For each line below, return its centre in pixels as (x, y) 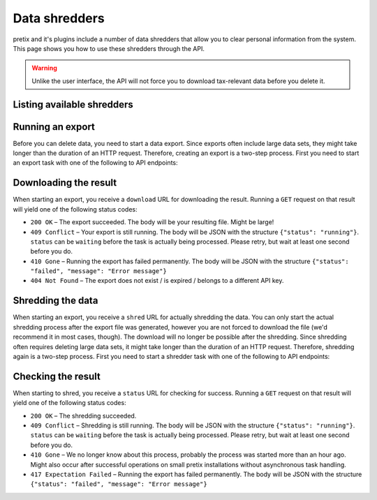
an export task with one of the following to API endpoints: (95, 163)
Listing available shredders (73, 104)
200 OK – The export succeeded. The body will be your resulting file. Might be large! (152, 222)
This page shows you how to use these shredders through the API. (109, 48)
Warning (44, 68)
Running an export (54, 127)
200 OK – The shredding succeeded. (83, 416)
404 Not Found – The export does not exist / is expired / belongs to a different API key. (157, 281)
